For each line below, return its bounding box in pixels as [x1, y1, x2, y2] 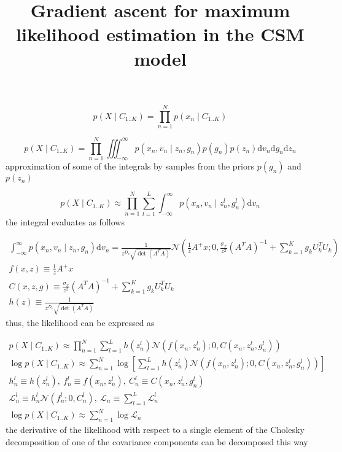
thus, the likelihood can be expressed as [6, 316, 155, 329]
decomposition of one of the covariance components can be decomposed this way [6, 435, 308, 448]
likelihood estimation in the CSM [16, 21, 305, 47]
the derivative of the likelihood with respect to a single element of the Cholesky [6, 423, 305, 436]
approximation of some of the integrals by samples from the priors [6, 160, 255, 173]
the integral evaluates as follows [6, 215, 125, 228]
